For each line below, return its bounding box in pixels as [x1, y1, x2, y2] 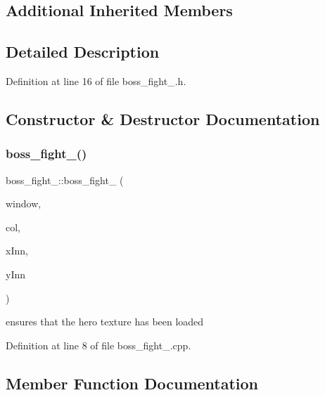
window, [6, 196, 42, 211]
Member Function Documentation [6, 372, 259, 394]
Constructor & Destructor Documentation [6, 108, 320, 129]
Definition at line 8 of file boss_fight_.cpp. [6, 337, 191, 352]
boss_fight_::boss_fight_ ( [6, 172, 124, 187]
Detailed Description [6, 41, 160, 63]
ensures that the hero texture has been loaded [6, 314, 204, 329]
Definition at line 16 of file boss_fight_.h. [6, 73, 186, 88]
